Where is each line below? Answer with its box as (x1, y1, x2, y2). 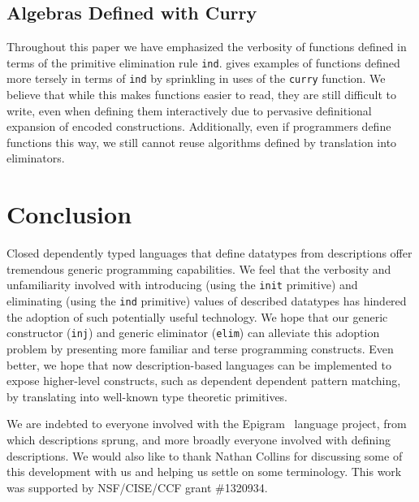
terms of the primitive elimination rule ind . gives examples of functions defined (6, 54, 400, 71)
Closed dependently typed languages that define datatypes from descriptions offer (6, 245, 413, 262)
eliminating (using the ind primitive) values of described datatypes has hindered (6, 292, 407, 309)
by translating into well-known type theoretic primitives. (6, 387, 288, 405)
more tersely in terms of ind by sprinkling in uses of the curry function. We (6, 70, 386, 87)
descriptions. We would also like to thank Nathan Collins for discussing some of (6, 447, 403, 464)
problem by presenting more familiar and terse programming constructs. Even (6, 340, 394, 357)
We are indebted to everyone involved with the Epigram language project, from (6, 415, 407, 432)
